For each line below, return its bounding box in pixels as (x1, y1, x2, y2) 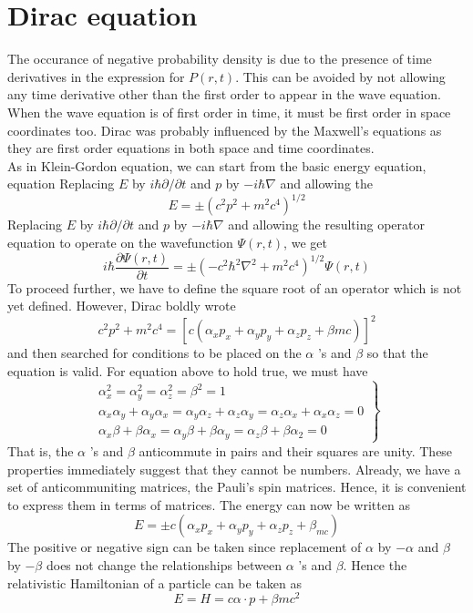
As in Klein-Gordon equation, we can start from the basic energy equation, (7, 156, 427, 175)
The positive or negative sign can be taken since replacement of (7, 537, 362, 557)
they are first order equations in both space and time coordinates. (7, 138, 375, 158)
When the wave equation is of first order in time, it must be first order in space (7, 102, 451, 121)
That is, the (7, 441, 74, 460)
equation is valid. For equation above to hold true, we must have (7, 361, 368, 380)
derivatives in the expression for (7, 66, 185, 86)
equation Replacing (7, 174, 115, 193)
